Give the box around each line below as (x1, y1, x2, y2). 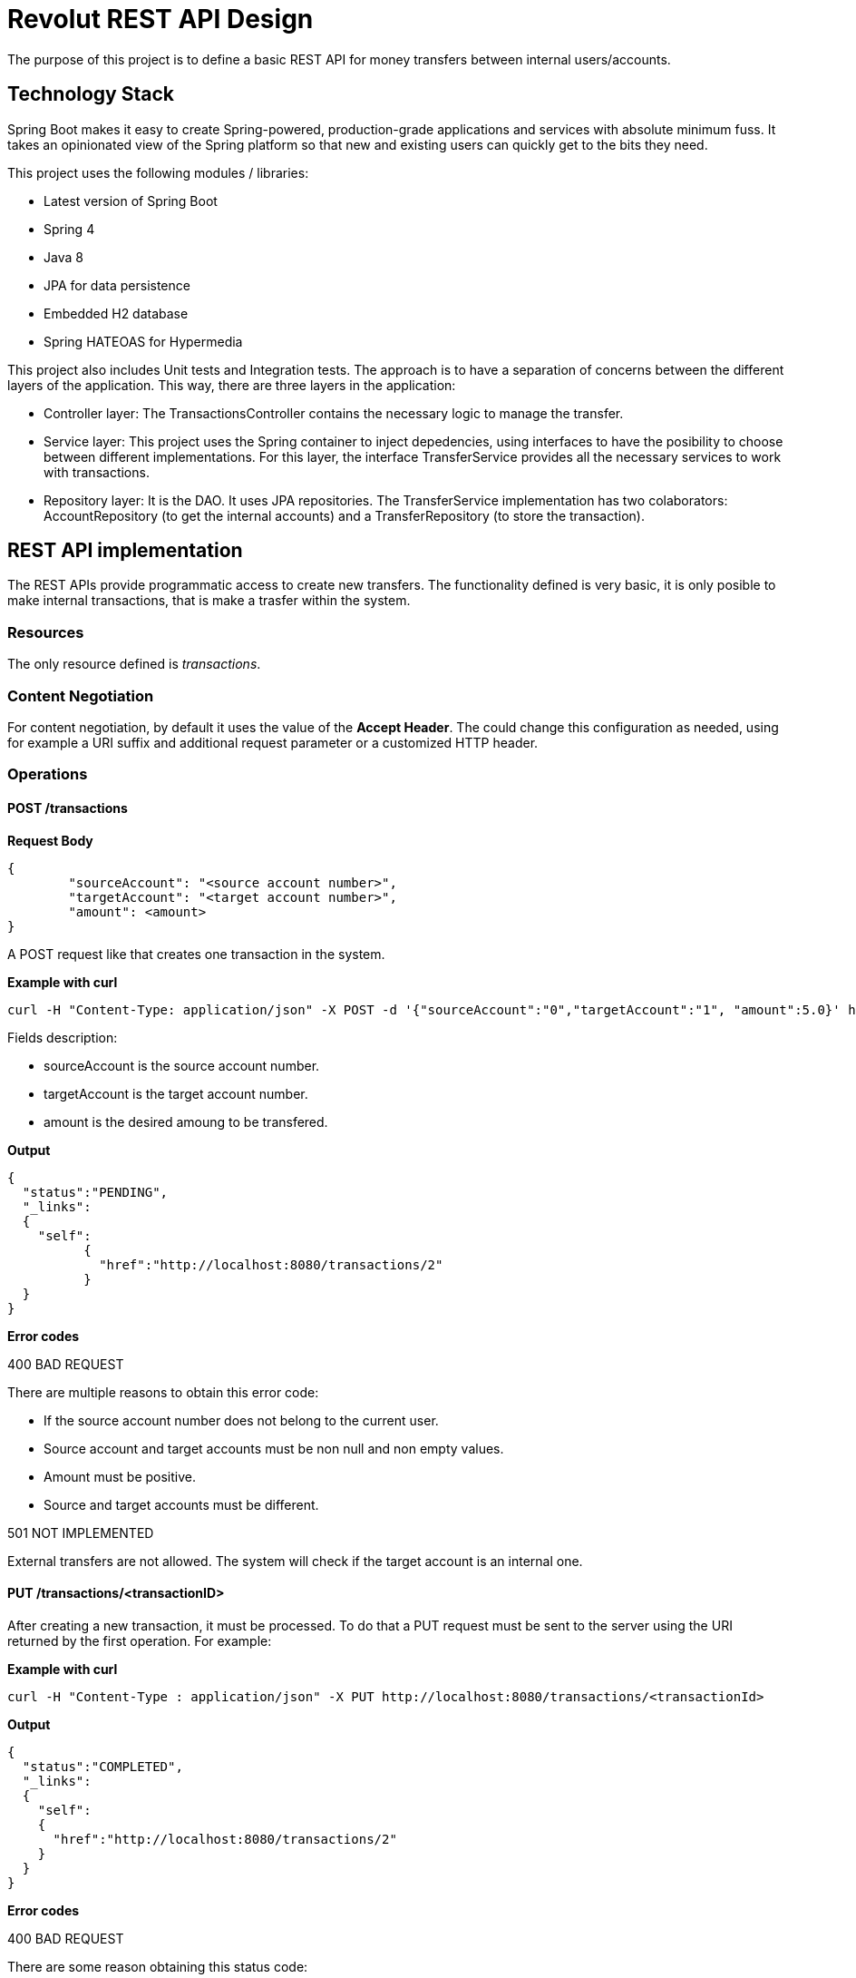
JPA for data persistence (44, 277, 190, 293)
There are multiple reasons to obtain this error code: (7, 1384, 319, 1400)
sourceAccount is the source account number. (44, 1057, 320, 1073)
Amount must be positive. (44, 1468, 197, 1484)
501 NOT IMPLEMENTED (7, 1524, 154, 1541)
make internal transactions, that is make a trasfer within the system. (7, 592, 411, 609)
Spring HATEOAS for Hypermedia (44, 333, 243, 349)
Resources (7, 622, 84, 641)
